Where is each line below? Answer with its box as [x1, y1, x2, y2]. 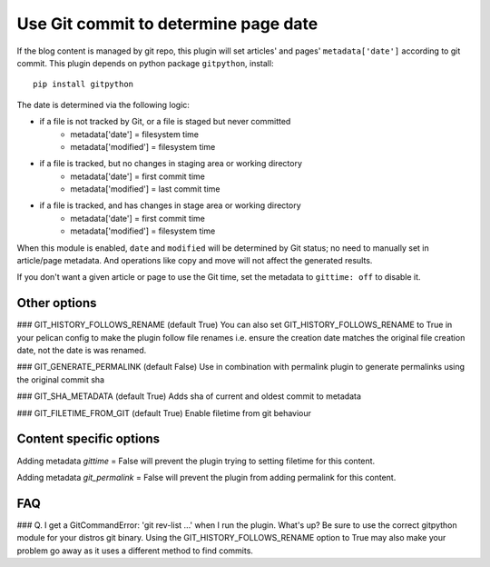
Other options [16, 295, 97, 311]
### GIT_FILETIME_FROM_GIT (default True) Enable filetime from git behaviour [16, 407, 312, 418]
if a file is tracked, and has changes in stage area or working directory [39, 200, 301, 211]
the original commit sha [16, 373, 104, 385]
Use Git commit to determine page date [16, 14, 318, 34]
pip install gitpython [33, 79, 134, 90]
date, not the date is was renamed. [16, 345, 147, 356]
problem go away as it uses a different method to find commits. [16, 545, 254, 556]
